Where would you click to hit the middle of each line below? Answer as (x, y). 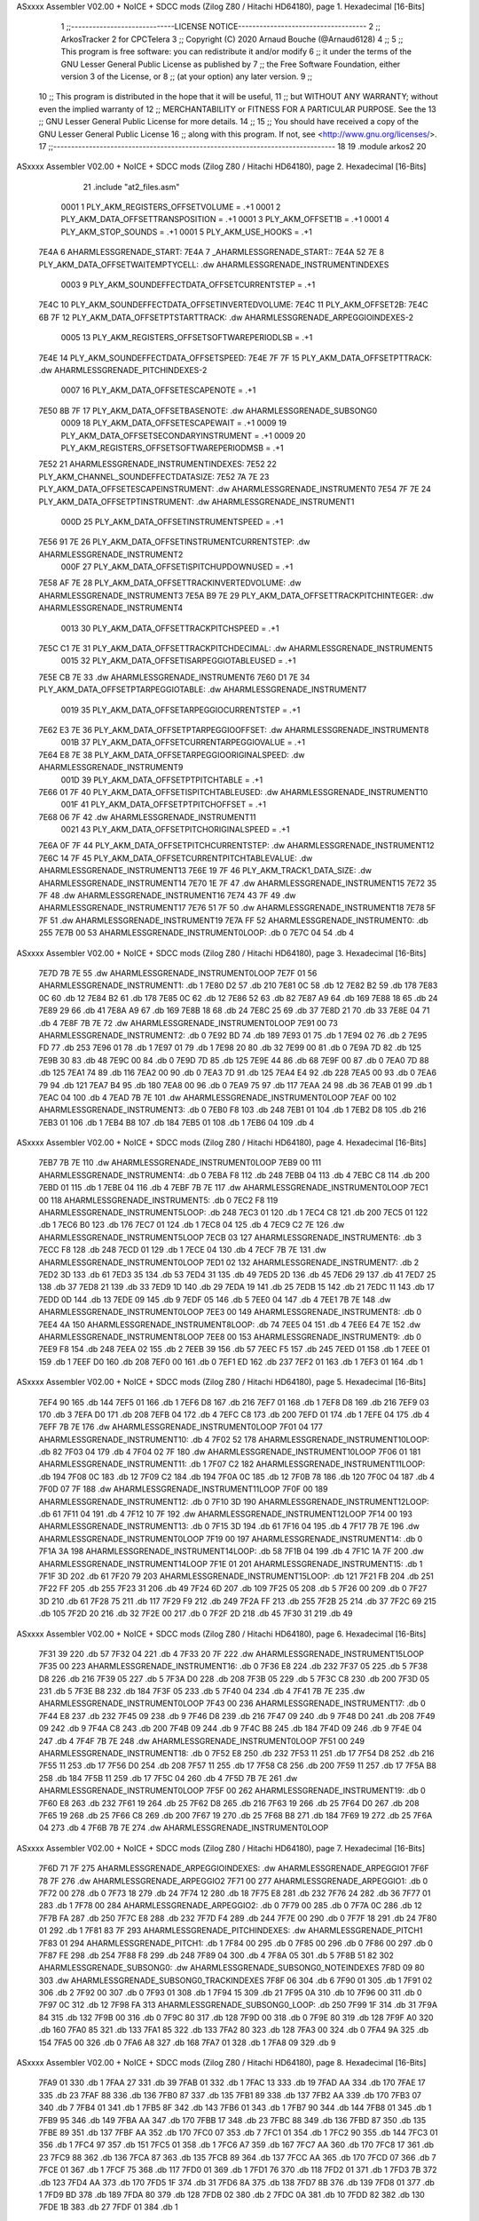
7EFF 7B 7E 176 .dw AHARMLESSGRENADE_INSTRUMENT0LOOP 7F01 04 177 (181, 1427)
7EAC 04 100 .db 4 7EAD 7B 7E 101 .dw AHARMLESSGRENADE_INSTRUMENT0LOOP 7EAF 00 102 (217, 1097)
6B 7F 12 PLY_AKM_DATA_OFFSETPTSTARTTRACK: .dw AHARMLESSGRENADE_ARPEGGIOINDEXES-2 (226, 317)
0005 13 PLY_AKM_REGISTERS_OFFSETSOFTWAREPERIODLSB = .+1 (187, 338)
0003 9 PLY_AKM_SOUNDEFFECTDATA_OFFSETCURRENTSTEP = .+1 (188, 285)
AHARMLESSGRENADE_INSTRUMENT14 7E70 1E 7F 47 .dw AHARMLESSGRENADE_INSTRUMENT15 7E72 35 (238, 883)
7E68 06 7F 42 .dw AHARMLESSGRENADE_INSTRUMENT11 (147, 816)
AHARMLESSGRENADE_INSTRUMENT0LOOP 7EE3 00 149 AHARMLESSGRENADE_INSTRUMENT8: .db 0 (230, 1312)
